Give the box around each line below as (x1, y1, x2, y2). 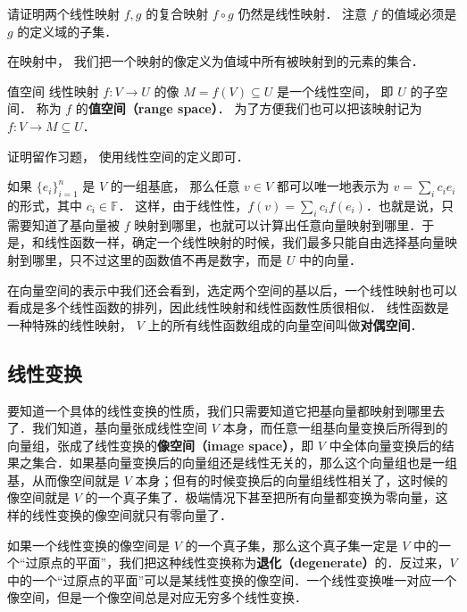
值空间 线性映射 (7, 81, 99, 100)
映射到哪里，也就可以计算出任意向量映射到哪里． (134, 215, 422, 234)
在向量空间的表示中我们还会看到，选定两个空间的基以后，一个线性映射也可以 (7, 280, 457, 299)
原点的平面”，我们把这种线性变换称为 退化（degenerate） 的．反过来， (38, 553, 450, 572)
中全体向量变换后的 (329, 435, 442, 454)
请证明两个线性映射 (7, 4, 120, 22)
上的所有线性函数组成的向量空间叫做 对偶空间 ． (147, 315, 423, 334)
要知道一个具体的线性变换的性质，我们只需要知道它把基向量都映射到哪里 (7, 401, 432, 419)
